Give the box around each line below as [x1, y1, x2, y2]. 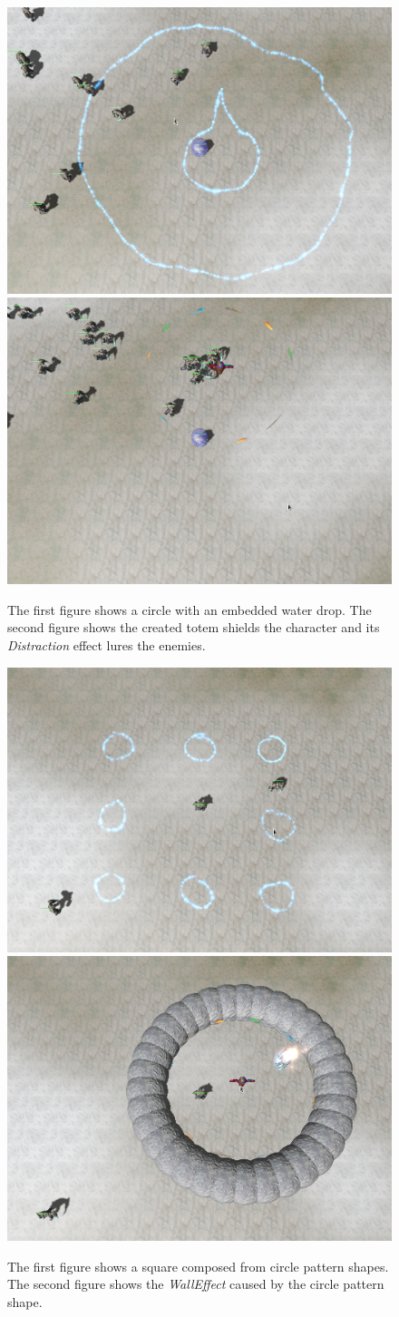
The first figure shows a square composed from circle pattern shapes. [7, 1256, 389, 1275]
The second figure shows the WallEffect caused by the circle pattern [7, 1274, 384, 1293]
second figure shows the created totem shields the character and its [7, 618, 380, 637]
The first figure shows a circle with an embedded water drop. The [7, 600, 372, 619]
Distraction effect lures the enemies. [7, 636, 206, 654]
